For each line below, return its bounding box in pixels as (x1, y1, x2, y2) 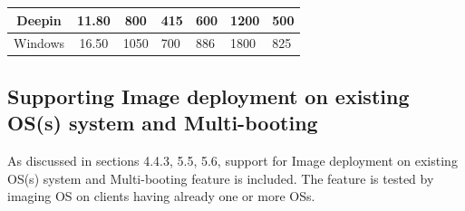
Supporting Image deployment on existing (7, 82, 410, 110)
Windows (14, 34, 65, 53)
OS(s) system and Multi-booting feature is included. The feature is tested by (7, 168, 434, 187)
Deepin (16, 10, 62, 29)
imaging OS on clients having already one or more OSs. (7, 187, 315, 206)
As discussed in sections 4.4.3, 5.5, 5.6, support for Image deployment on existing (7, 151, 458, 170)
